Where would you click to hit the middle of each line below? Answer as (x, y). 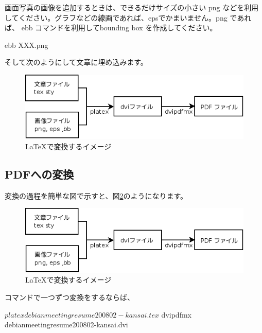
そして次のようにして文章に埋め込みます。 (76, 62)
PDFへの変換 (39, 174)
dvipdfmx (176, 314)
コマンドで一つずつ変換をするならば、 (69, 297)
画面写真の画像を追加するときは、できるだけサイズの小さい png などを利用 (132, 7)
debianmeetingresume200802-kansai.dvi (66, 325)
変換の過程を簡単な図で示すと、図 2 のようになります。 (96, 195)
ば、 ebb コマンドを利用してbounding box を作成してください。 (111, 28)
